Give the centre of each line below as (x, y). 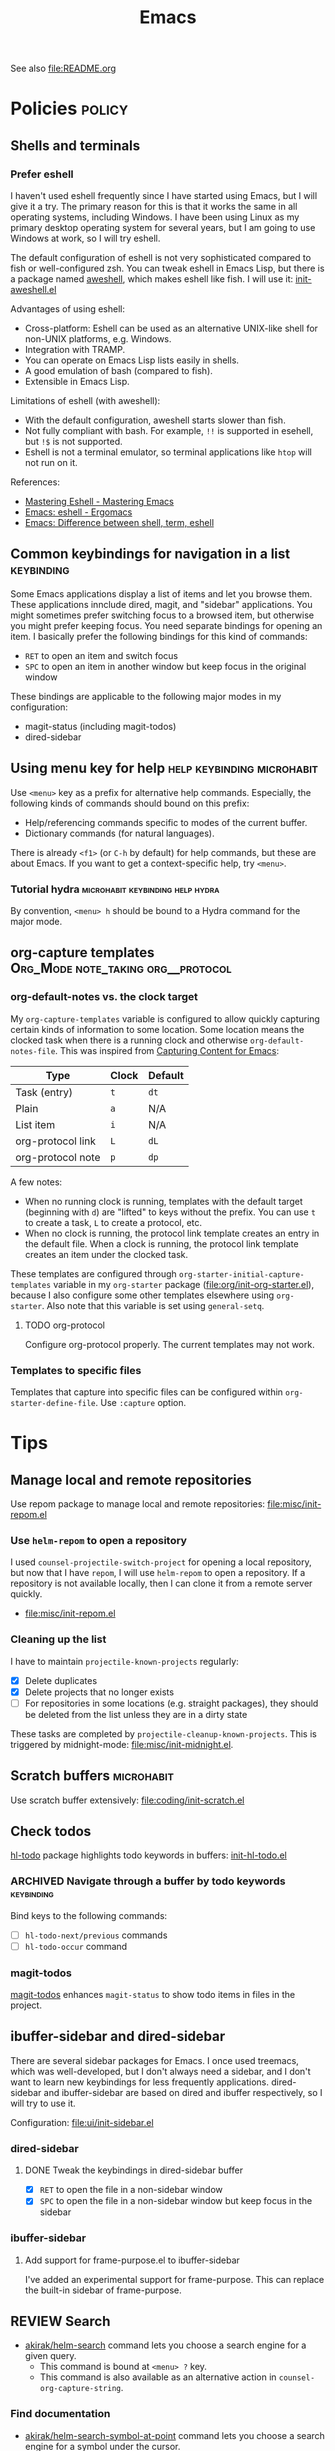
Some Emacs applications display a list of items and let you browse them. (161, 593)
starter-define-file (53, 1403)
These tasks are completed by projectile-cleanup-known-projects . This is (163, 1733)
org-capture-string (80, 2389)
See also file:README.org (63, 68)
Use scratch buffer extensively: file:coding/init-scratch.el (127, 1800)
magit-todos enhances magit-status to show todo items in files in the (153, 1995)
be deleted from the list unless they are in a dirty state (136, 1714)
